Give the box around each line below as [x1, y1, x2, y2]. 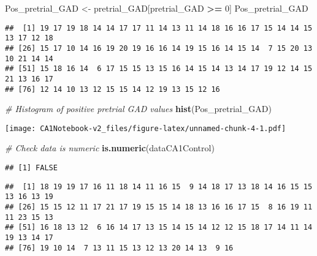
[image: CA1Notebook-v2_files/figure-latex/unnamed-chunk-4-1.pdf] [5, 124, 286, 133]
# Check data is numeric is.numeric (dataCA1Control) [5, 141, 215, 154]
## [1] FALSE [5, 164, 58, 173]
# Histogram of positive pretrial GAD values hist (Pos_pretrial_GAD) [5, 102, 272, 115]
